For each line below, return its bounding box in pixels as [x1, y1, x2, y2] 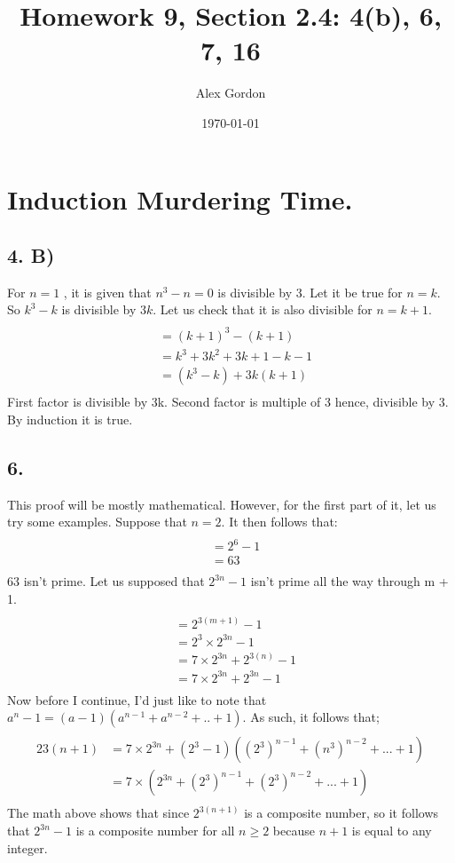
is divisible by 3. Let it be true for [217, 282, 403, 301]
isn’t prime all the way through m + [250, 572, 449, 590]
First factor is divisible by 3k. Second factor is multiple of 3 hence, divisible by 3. [7, 392, 449, 411]
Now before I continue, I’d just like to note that [7, 690, 267, 709]
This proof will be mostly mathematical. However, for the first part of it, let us [7, 495, 436, 513]
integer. [7, 838, 48, 857]
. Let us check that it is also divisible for [153, 300, 373, 319]
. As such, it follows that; [242, 708, 380, 726]
